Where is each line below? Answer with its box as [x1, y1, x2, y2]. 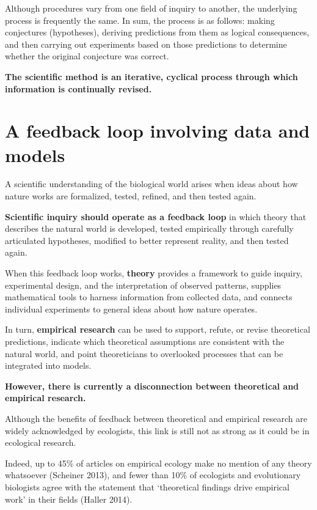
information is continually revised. [5, 82, 152, 95]
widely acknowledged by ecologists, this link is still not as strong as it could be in [5, 424, 310, 437]
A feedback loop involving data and [5, 118, 310, 143]
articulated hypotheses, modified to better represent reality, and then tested [5, 234, 289, 246]
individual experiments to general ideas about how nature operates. [5, 302, 258, 315]
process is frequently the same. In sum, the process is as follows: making [5, 13, 275, 26]
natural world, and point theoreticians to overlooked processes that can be [5, 347, 283, 360]
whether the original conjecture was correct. [5, 50, 169, 62]
